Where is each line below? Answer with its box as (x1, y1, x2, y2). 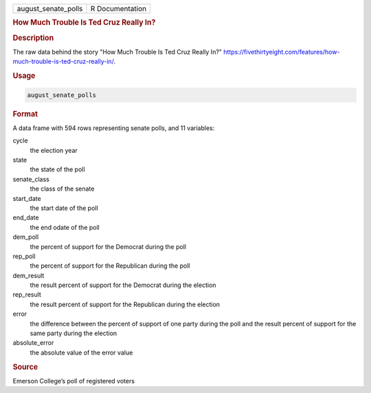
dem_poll (12, 233, 39, 241)
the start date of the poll (30, 204, 99, 212)
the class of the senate (30, 184, 95, 193)
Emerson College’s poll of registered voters (12, 376, 135, 385)
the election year (30, 146, 78, 154)
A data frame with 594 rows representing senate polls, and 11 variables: (12, 124, 215, 132)
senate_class (12, 175, 49, 183)
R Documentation (90, 4, 147, 13)
